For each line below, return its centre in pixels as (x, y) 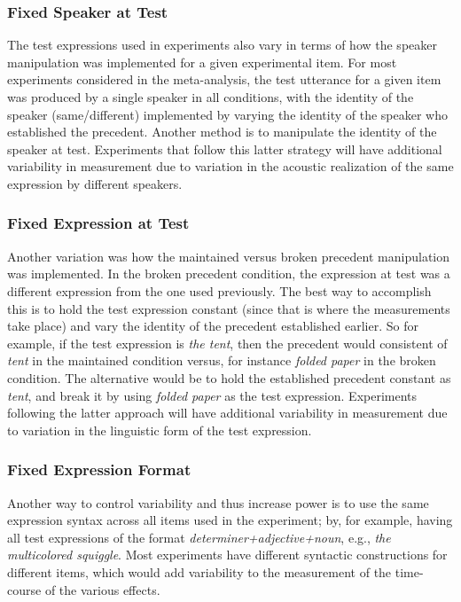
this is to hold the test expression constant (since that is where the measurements (229, 308)
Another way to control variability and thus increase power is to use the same (218, 502)
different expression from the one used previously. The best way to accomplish (219, 290)
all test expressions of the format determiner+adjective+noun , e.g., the (199, 537)
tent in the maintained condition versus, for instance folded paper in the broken (222, 360)
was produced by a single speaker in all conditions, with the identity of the (211, 97)
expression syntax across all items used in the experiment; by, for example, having (230, 520)
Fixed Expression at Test (98, 223)
